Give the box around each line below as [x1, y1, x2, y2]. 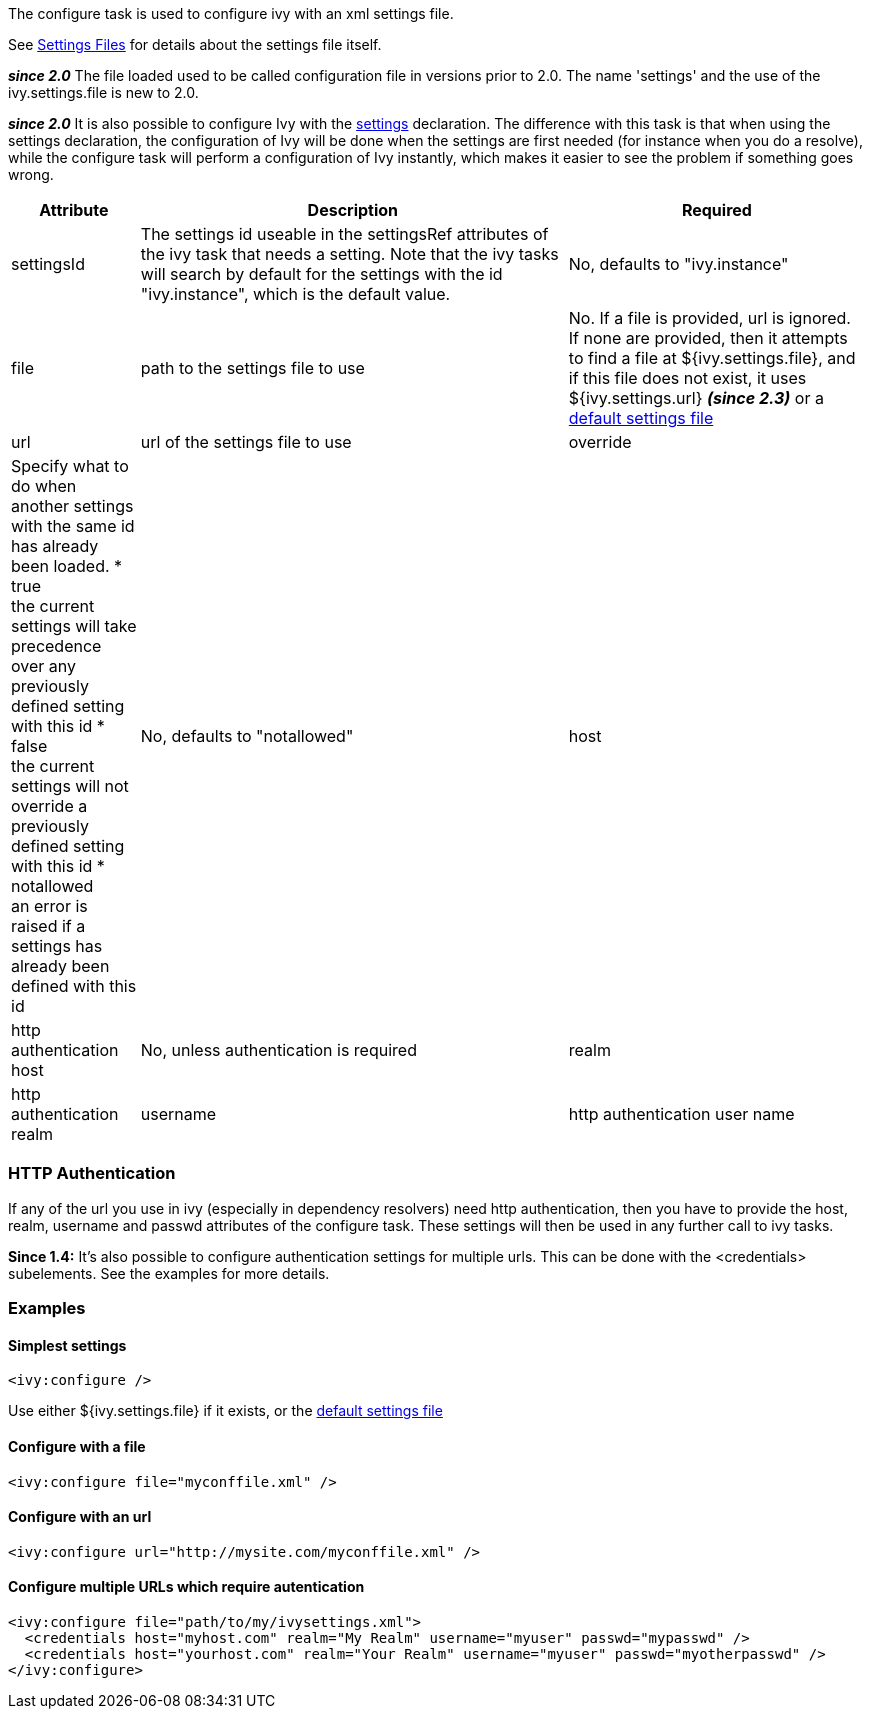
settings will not [11, 776, 129, 796]
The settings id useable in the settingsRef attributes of [140, 224, 549, 244]
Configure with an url [8, 1508, 152, 1526]
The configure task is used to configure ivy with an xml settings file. [8, 5, 454, 22]
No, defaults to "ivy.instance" [568, 254, 789, 274]
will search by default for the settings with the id [140, 264, 503, 284]
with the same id [11, 516, 135, 536]
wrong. [8, 166, 54, 183]
